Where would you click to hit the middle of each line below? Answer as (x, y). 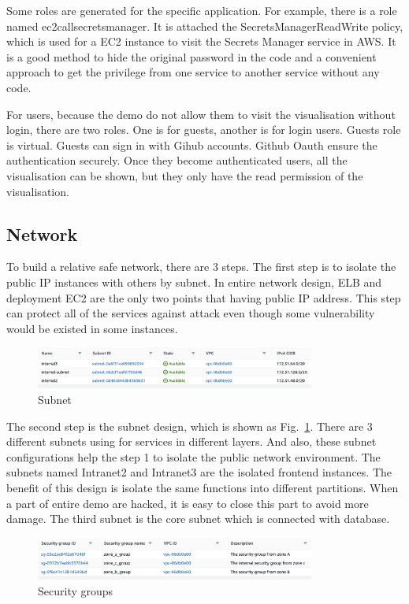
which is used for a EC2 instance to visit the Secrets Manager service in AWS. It (201, 41)
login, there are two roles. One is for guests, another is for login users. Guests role (204, 130)
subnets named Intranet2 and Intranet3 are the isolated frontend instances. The (199, 472)
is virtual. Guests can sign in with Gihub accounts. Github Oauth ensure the (192, 145)
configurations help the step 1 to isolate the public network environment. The (193, 456)
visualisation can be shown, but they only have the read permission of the (185, 175)
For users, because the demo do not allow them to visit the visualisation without (201, 114)
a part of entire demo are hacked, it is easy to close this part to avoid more (188, 503)
